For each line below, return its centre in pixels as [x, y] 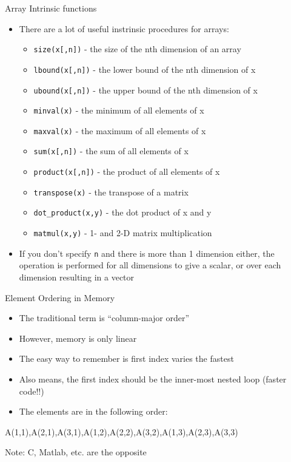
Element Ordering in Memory [60, 297]
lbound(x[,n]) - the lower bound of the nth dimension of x [145, 69]
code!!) [32, 391]
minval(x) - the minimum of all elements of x [119, 110]
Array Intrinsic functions [51, 8]
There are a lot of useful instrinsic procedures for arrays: [124, 28]
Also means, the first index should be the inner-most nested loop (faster [153, 379]
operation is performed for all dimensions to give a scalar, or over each [150, 265]
